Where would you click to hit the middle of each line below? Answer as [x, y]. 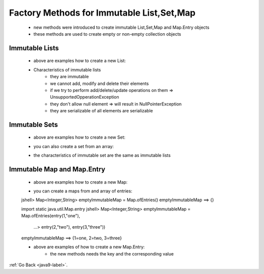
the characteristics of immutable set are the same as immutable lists [102, 155]
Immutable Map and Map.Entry [57, 169]
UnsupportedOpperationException [85, 97]
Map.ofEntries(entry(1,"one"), [51, 216]
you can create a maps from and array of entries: [83, 191]
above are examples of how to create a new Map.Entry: [89, 247]
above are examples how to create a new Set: [79, 137]
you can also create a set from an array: [74, 146]
